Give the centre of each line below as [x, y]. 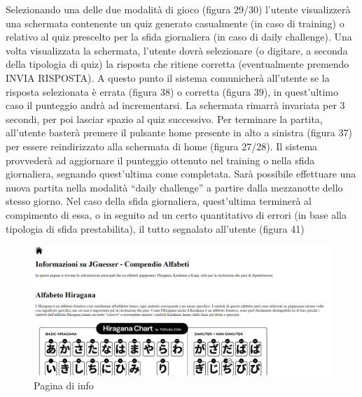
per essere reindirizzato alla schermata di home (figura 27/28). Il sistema [162, 146]
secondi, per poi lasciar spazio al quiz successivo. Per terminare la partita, [164, 118]
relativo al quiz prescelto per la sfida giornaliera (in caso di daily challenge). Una [179, 37]
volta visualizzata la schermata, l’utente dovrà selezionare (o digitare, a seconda [177, 50]
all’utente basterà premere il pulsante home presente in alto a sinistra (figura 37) [179, 132]
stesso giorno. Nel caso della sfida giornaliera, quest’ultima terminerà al [159, 201]
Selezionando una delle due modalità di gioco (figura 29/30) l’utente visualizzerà [178, 9]
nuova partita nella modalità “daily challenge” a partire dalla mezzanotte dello [174, 187]
